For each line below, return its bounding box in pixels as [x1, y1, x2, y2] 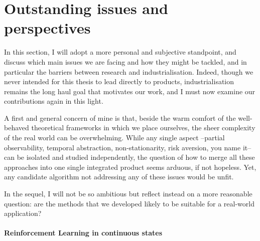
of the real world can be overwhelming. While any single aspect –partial [4, 132, 225, 143]
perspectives [4, 18, 91, 38]
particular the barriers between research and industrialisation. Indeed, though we [4, 66, 253, 77]
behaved [4, 122, 29, 133]
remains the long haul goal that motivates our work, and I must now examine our [4, 86, 255, 96]
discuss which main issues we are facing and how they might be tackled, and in [4, 56, 247, 67]
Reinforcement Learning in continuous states [4, 227, 162, 238]
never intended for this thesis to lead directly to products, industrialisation [4, 76, 234, 87]
